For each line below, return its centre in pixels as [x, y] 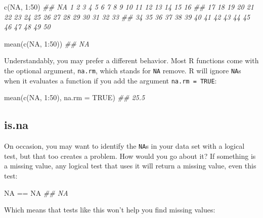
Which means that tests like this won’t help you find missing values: [110, 210]
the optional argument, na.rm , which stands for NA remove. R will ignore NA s [123, 70]
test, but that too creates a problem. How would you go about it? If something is [130, 156]
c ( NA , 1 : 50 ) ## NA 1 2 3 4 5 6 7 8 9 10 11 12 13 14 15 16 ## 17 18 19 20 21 [129, 7]
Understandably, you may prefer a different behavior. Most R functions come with [131, 60]
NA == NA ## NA [36, 192]
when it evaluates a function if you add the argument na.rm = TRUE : [111, 80]
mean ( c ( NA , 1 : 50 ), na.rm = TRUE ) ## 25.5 [75, 97]
